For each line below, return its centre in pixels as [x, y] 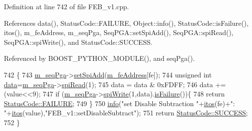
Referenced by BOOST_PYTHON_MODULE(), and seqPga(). [99, 58]
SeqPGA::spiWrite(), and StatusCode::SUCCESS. [78, 42]
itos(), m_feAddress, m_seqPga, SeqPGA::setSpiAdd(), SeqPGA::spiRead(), [119, 32]
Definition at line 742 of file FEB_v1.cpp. [66, 6]
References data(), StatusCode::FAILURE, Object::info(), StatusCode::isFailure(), [126, 23]
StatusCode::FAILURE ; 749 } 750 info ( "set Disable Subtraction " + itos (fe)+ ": [119, 103]
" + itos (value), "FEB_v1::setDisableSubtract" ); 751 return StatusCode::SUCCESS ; [126, 113]
